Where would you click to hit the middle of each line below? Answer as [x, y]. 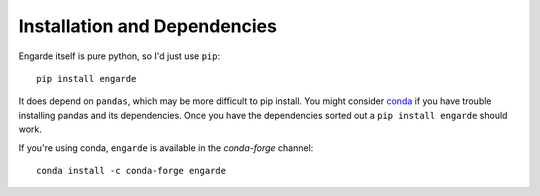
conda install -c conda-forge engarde [131, 170]
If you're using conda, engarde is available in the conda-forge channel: [166, 147]
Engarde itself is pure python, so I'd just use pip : [119, 56]
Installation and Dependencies [147, 26]
